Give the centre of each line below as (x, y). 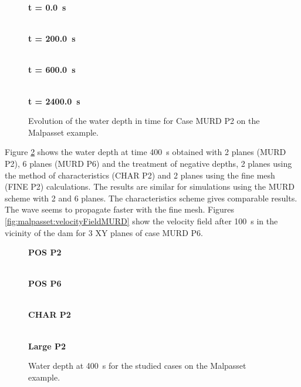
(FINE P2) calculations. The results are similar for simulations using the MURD (150, 186)
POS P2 (45, 252)
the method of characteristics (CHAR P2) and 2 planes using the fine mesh (140, 175)
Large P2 (47, 346)
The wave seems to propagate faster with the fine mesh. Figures (120, 209)
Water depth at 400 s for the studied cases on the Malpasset (137, 366)
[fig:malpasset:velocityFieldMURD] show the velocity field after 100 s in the (141, 221)
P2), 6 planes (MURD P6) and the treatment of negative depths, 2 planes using (148, 163)
